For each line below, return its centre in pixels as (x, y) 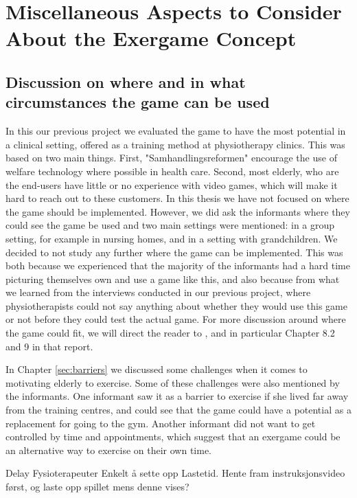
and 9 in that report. (49, 346)
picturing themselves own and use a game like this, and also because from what (173, 279)
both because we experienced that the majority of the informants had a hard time (178, 265)
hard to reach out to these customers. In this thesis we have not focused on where (177, 198)
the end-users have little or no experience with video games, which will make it (172, 184)
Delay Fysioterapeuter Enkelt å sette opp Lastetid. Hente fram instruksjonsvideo (175, 473)
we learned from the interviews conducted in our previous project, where (158, 292)
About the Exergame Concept (151, 38)
